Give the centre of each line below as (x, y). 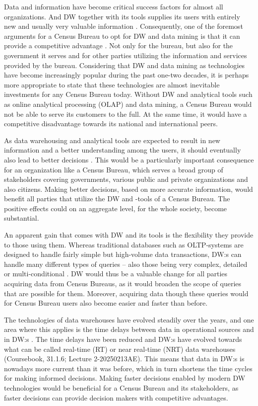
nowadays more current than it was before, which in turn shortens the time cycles (128, 368)
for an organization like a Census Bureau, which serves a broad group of (114, 169)
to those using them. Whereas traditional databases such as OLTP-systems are (124, 244)
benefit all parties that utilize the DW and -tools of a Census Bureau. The (117, 199)
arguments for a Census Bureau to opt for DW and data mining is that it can (122, 36)
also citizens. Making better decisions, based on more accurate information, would (129, 189)
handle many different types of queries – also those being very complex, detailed (126, 264)
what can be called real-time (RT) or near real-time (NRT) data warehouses (120, 349)
